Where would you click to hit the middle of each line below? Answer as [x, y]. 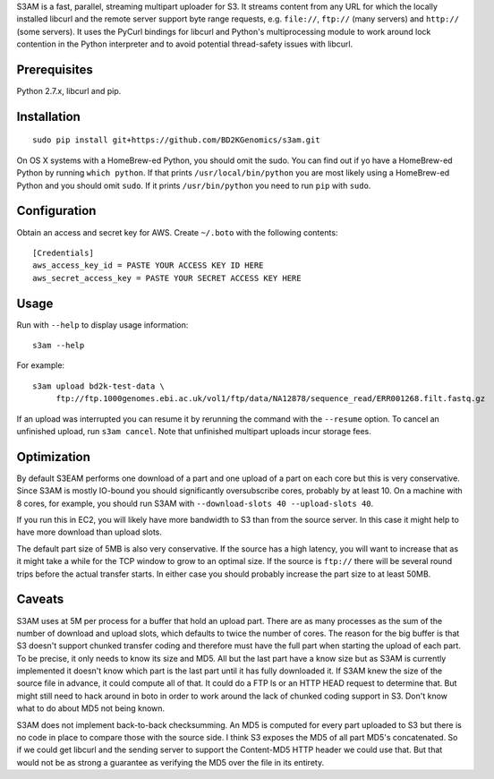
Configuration [56, 211]
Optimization [54, 457]
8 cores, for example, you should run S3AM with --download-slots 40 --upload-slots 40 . [195, 503]
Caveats [40, 599]
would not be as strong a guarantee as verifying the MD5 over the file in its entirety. [170, 762]
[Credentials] [63, 253]
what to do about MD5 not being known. [91, 708]
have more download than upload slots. [89, 532]
